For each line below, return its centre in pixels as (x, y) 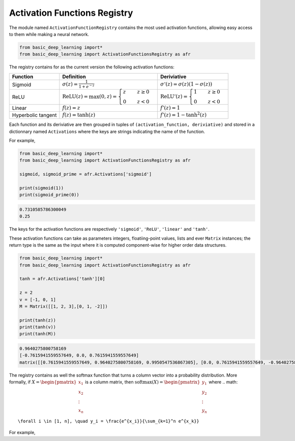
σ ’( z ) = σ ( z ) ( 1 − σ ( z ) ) (186, 84)
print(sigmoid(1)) (42, 188)
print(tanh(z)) (38, 320)
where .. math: (223, 382)
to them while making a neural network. (49, 34)
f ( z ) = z (71, 108)
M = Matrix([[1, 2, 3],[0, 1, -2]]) (64, 306)
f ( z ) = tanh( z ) (79, 115)
